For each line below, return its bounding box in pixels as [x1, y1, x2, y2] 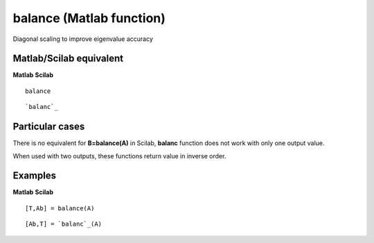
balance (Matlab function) [12, 10, 166, 26]
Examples [12, 170, 57, 182]
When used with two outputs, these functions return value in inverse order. [12, 151, 226, 160]
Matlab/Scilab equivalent [12, 53, 124, 65]
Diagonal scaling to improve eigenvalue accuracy [12, 35, 154, 43]
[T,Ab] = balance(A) [25, 204, 95, 212]
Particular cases [12, 121, 85, 133]
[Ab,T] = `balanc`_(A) [25, 220, 103, 228]
